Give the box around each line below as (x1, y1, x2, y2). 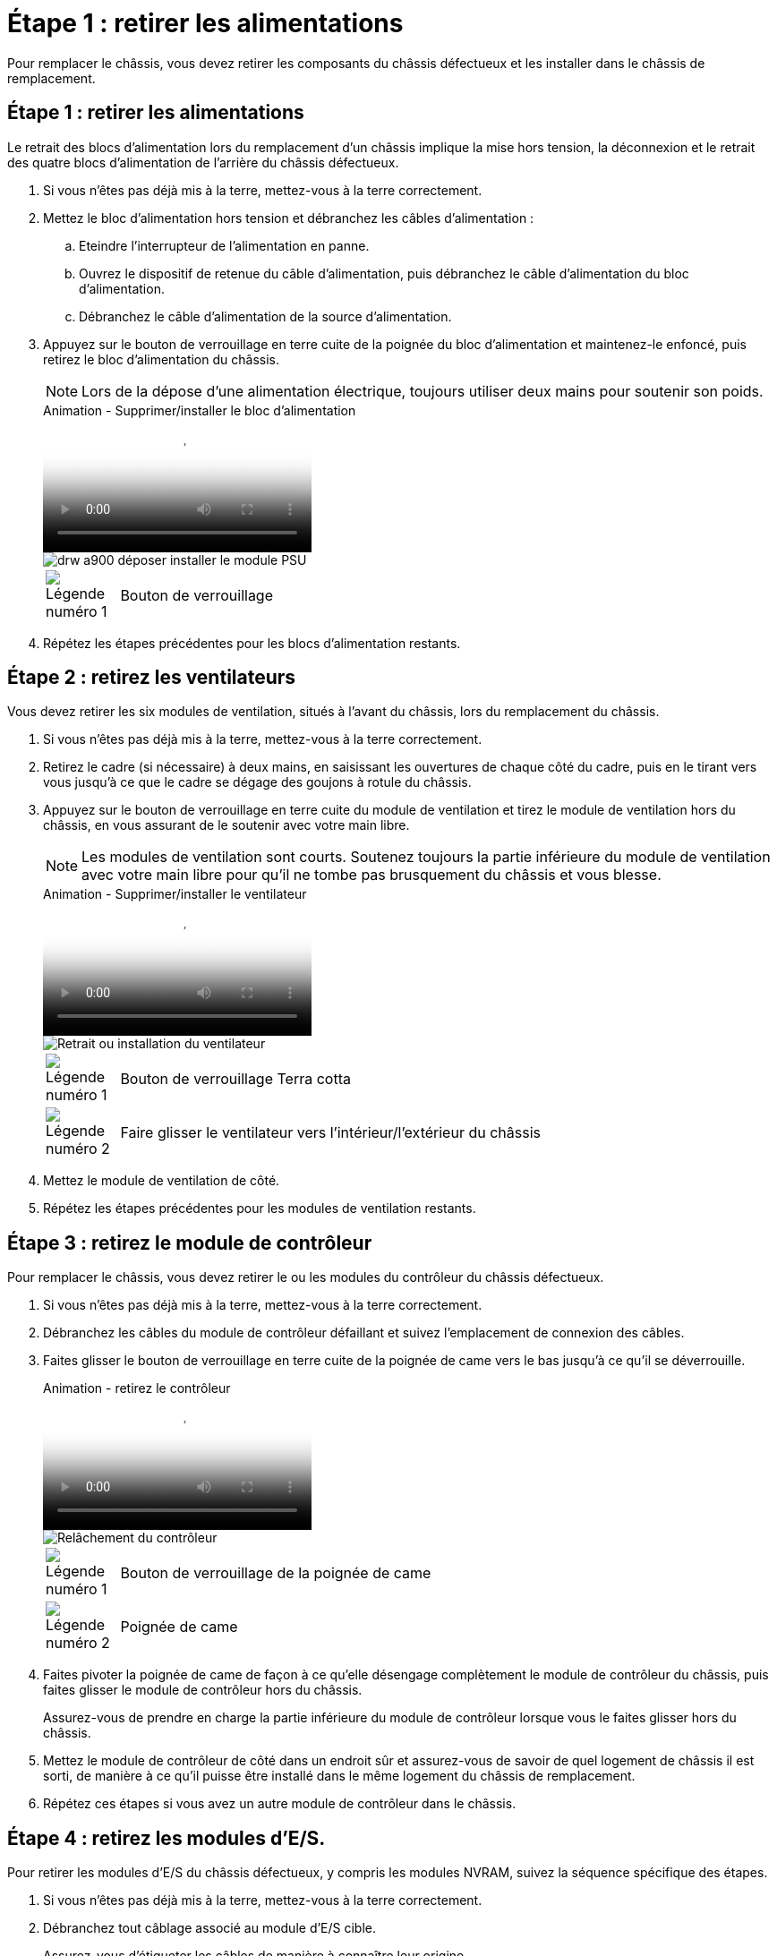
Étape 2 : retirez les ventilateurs (7, 666, 296, 689)
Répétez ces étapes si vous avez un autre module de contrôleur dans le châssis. (43, 1796, 517, 1812)
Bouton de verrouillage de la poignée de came (120, 1564, 431, 1583)
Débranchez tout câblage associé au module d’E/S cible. (43, 1920, 377, 1936)
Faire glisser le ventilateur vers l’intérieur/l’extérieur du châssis (120, 1123, 541, 1142)
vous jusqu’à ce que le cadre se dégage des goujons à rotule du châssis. (43, 774, 472, 790)
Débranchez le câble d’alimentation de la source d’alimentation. (79, 308, 452, 324)
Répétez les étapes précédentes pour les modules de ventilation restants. (43, 1200, 476, 1217)
